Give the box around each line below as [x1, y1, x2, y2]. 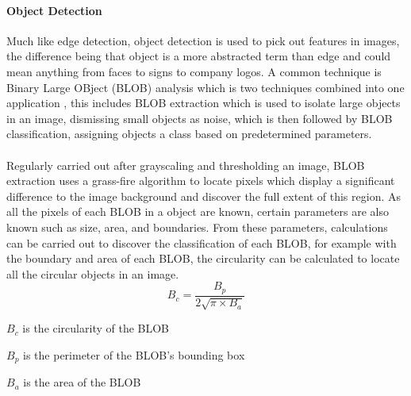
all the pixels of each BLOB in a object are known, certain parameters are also [6, 203, 390, 220]
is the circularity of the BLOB [22, 320, 170, 336]
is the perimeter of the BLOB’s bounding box [23, 346, 245, 363]
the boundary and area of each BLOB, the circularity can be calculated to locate [6, 250, 400, 267]
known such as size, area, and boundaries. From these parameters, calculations [6, 218, 388, 235]
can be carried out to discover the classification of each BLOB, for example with [6, 234, 397, 251]
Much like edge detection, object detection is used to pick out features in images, [6, 32, 400, 48]
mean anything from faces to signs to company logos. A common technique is [6, 63, 382, 79]
